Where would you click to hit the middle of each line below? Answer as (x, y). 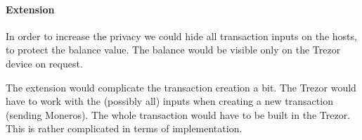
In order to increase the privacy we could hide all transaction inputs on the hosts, (181, 36)
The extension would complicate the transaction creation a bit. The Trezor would (181, 87)
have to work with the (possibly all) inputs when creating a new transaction (169, 101)
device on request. (44, 63)
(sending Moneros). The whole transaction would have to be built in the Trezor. (178, 114)
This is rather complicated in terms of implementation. (124, 128)
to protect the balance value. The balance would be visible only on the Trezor (173, 50)
